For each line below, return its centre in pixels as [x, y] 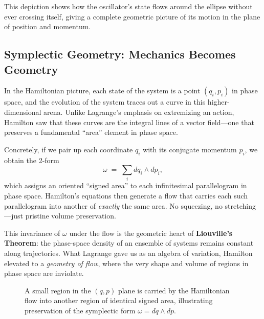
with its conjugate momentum [190, 149]
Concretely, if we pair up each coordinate [69, 149]
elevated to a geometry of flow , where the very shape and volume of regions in [126, 263]
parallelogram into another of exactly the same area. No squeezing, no [113, 205]
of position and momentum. [48, 26]
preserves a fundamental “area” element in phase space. [91, 132]
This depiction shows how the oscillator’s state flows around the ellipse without [128, 6]
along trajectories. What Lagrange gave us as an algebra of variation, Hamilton [128, 253]
